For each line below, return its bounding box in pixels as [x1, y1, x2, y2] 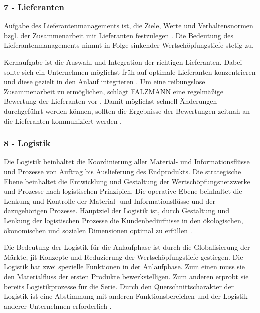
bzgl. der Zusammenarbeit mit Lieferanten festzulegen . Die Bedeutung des [4, 30, 234, 40]
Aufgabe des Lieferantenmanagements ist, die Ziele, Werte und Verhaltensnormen [4, 20, 253, 31]
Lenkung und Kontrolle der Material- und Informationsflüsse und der [4, 195, 216, 206]
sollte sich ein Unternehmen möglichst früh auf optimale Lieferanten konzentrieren [4, 66, 256, 77]
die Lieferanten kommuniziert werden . [4, 115, 122, 126]
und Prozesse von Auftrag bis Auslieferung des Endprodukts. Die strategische [4, 166, 241, 176]
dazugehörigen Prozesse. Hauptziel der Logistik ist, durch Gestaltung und [4, 205, 229, 216]
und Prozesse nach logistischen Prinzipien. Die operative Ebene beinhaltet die [4, 186, 242, 196]
